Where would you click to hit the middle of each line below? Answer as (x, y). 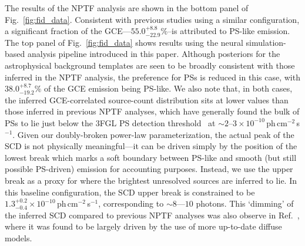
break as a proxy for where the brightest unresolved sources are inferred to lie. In (151, 180)
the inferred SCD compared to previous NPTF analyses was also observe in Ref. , (152, 215)
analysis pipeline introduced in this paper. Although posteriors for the (154, 54)
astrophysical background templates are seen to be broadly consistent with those (150, 65)
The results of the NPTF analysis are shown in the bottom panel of (127, 8)
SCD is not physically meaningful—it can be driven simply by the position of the (151, 146)
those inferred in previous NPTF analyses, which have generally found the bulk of (152, 111)
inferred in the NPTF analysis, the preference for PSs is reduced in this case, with (152, 77)
